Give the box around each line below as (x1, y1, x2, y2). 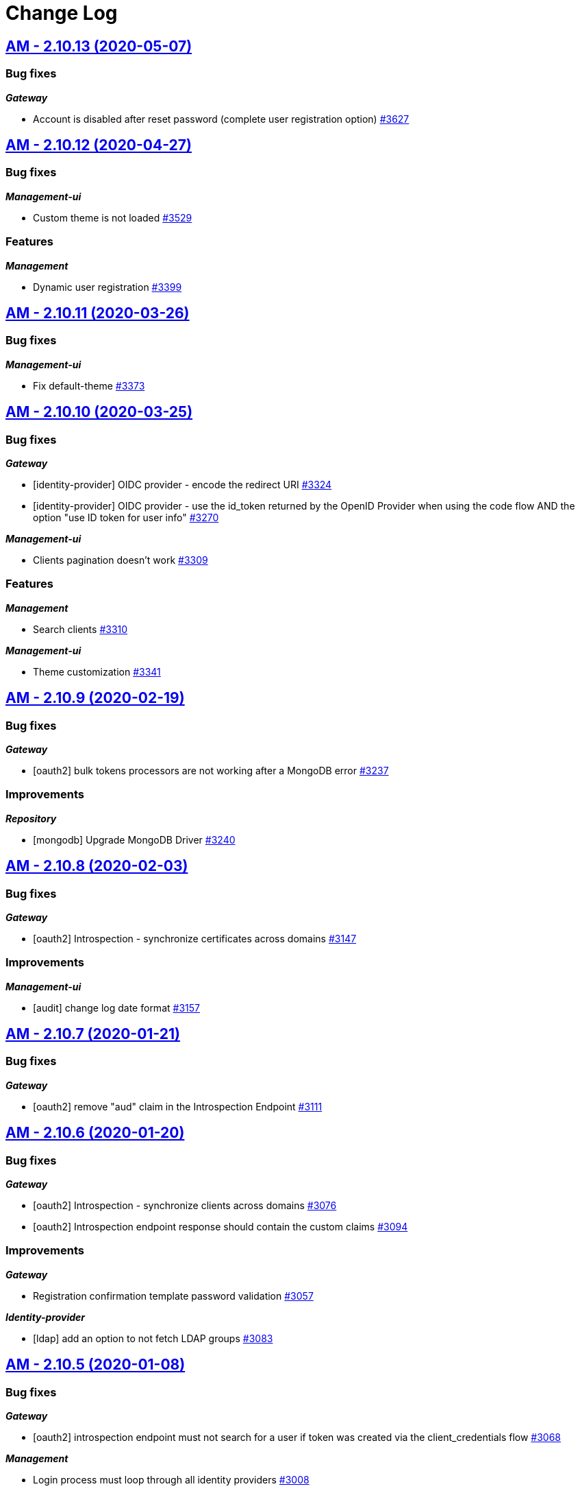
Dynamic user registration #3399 (33, 281, 182, 293)
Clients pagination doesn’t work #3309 (33, 553, 208, 566)
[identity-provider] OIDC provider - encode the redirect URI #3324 (33, 478, 332, 490)
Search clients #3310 (33, 623, 128, 635)
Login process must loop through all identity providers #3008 (33, 1474, 310, 1486)
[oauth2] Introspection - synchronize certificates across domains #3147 (33, 932, 357, 944)
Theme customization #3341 (33, 665, 161, 678)
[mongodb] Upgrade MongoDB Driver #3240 (33, 833, 236, 846)
